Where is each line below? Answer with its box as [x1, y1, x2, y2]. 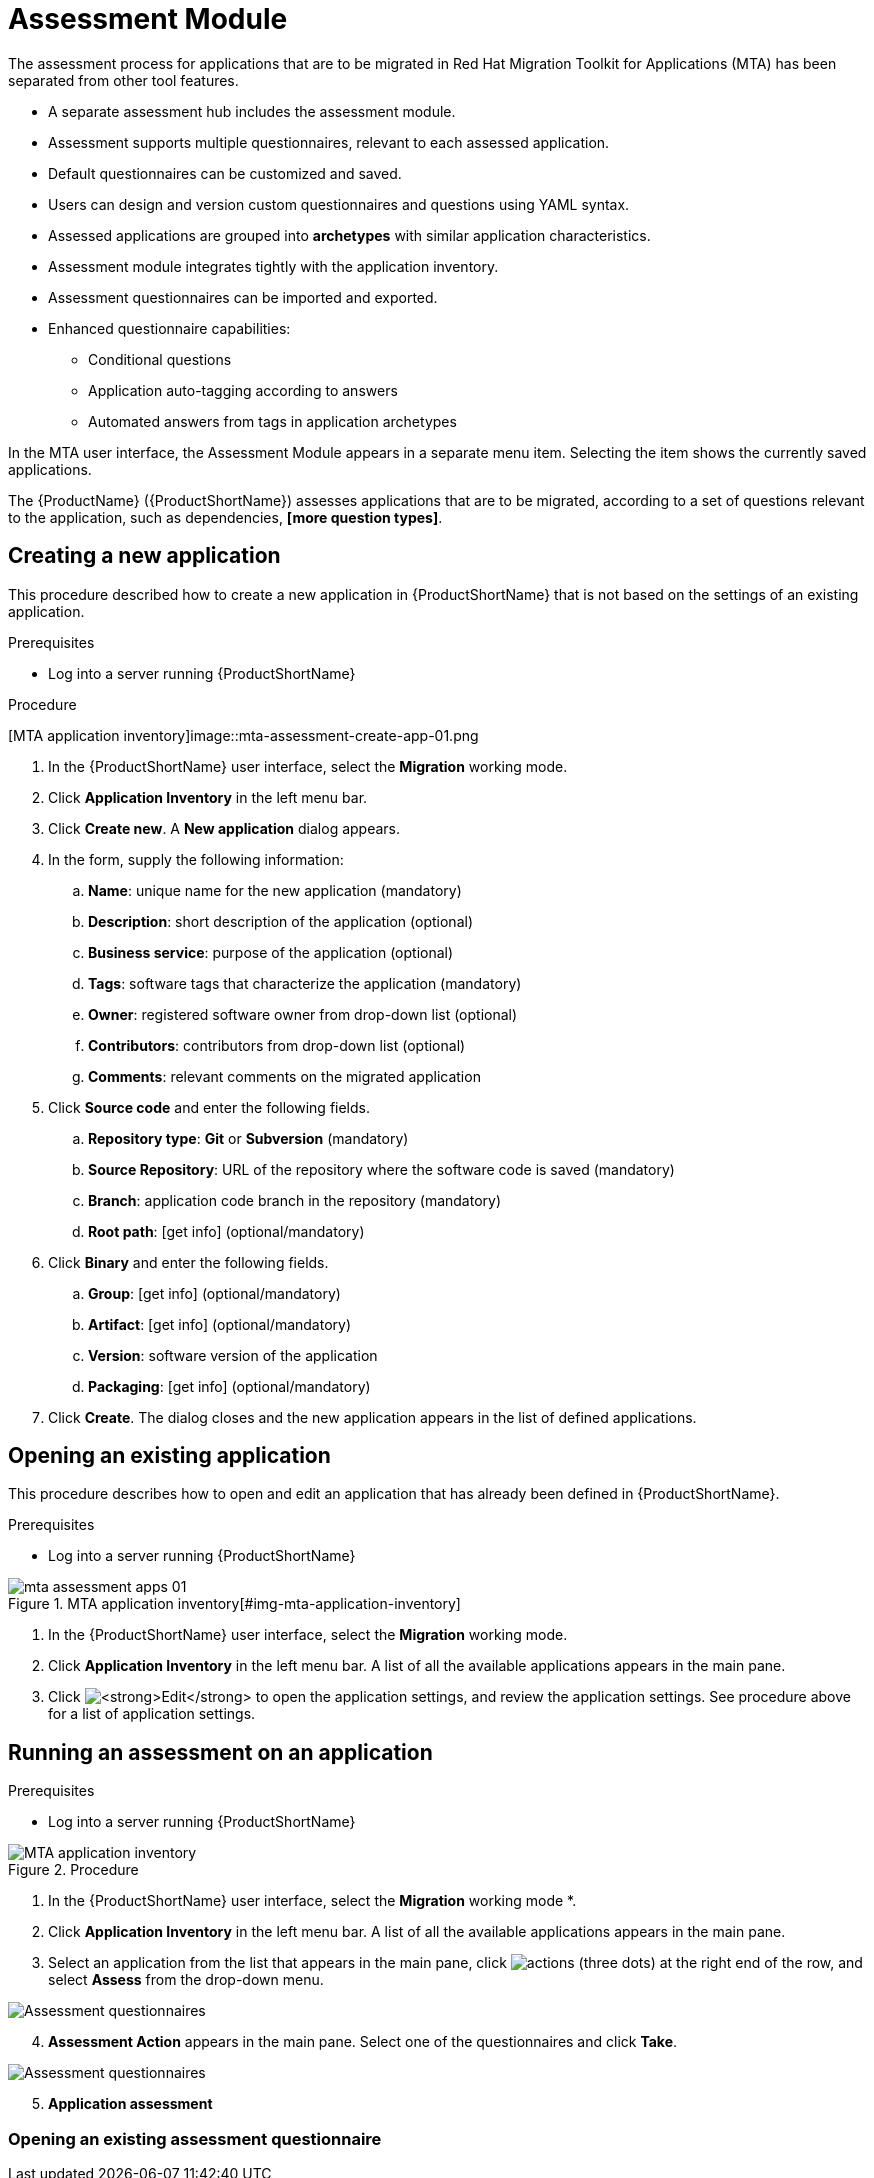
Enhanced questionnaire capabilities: [48, 319, 291, 337]
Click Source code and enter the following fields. [48, 1098, 370, 1116]
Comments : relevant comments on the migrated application [88, 1067, 481, 1085]
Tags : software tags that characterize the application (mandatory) [88, 974, 522, 992]
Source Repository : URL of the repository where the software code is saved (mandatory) [88, 1160, 675, 1178]
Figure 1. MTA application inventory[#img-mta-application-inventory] [8, 1595, 461, 1613]
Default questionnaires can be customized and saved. [48, 164, 402, 182]
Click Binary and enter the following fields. [48, 1253, 329, 1271]
